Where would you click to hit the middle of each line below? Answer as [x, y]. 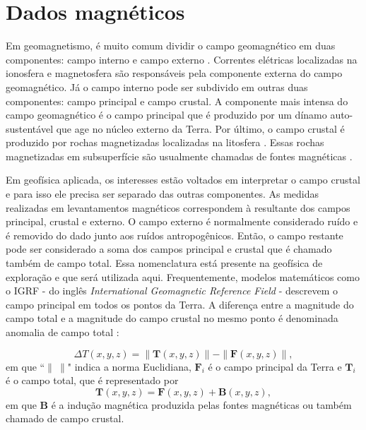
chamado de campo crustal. [65, 418]
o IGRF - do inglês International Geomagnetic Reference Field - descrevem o [172, 291]
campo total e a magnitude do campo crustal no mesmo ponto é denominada [172, 318]
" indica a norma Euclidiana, [129, 366]
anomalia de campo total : [63, 332]
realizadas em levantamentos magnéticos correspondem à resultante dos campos [178, 207]
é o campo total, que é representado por [92, 380]
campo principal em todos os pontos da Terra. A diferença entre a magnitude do [180, 304]
